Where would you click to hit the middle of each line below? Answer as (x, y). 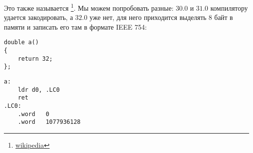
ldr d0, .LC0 (39, 90)
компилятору (229, 8)
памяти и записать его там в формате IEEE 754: (75, 26)
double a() (21, 42)
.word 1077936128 (49, 122)
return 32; (35, 59)
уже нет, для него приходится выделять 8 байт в (161, 17)
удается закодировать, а (38, 17)
